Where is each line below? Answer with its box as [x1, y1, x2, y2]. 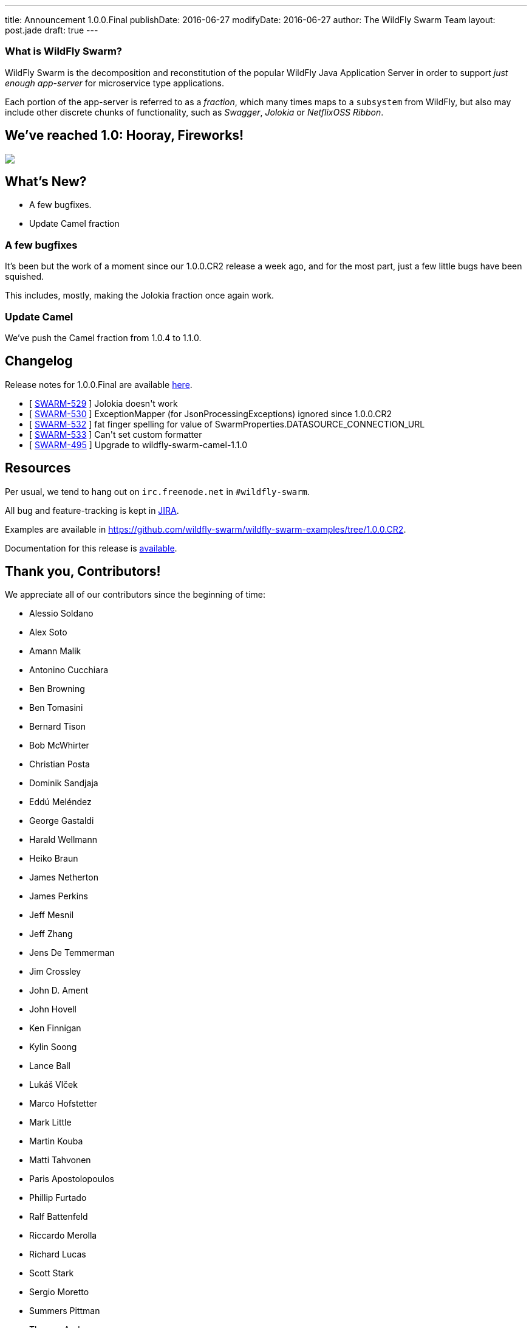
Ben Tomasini [29, 702, 83, 713]
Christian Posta [29, 759, 90, 770]
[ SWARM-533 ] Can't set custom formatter [29, 429, 202, 440]
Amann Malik [29, 646, 81, 657]
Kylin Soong [29, 1042, 77, 1053]
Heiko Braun [29, 853, 78, 864]
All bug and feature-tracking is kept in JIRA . [5, 505, 179, 516]
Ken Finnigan [29, 1023, 81, 1034]
